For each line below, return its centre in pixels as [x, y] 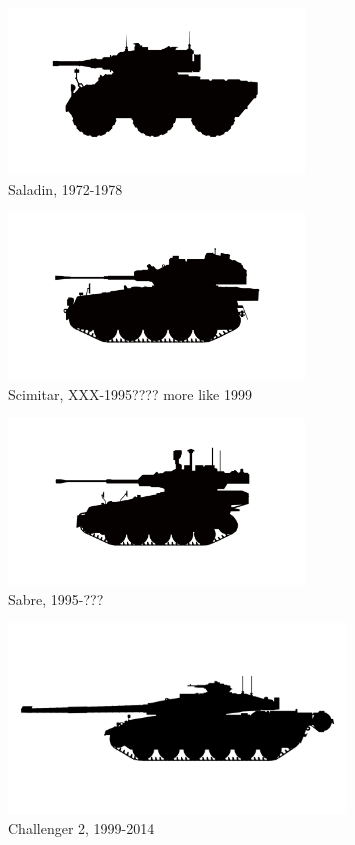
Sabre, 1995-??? [56, 598]
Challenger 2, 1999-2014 [81, 827]
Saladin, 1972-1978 [65, 188]
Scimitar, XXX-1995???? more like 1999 [130, 393]
